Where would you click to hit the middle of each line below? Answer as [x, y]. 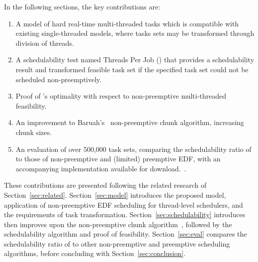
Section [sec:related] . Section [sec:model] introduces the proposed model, [115, 195]
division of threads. [45, 43]
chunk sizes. [34, 132]
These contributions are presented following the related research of [105, 185]
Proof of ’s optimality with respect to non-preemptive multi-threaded [121, 96]
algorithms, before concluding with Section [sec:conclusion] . [95, 253]
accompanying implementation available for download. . [101, 168]
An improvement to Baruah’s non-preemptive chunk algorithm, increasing [130, 122]
